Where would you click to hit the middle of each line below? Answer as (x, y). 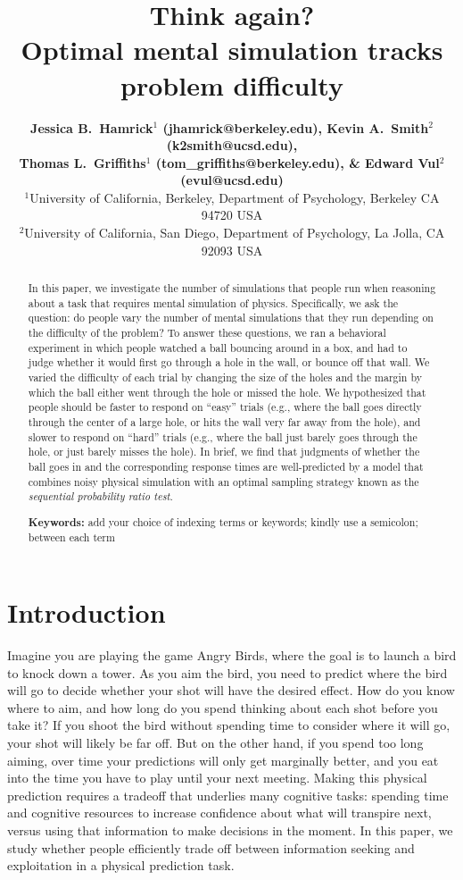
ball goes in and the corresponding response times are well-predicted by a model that (226, 466)
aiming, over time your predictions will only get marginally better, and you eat (223, 760)
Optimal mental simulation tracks (232, 50)
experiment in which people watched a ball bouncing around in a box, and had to (218, 347)
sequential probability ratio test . (100, 496)
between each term (71, 537)
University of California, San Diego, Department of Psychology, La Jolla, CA (235, 233)
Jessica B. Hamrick (92, 127)
